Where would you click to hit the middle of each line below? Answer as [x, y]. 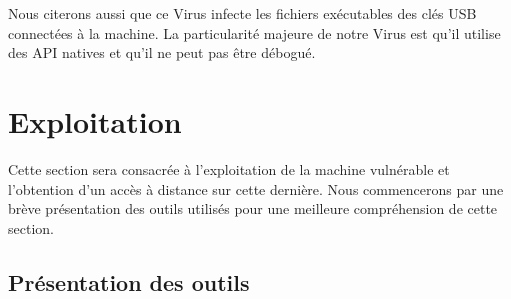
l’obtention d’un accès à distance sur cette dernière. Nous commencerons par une [256, 188]
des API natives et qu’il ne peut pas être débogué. [162, 52]
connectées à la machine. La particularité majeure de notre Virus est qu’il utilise [254, 32]
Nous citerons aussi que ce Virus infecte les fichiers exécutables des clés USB [242, 13]
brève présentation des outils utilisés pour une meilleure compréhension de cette [253, 208]
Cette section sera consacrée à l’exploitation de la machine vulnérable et [229, 168]
